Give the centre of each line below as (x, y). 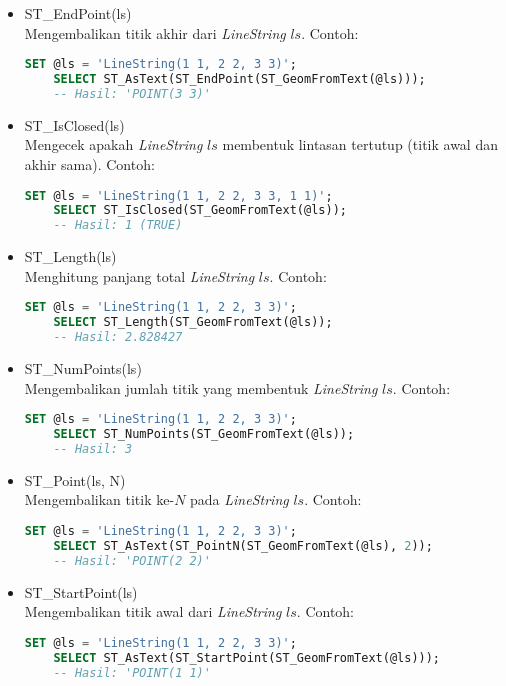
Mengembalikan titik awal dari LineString (153, 611)
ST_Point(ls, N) (75, 479)
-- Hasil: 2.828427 (118, 337)
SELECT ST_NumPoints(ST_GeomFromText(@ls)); (204, 434)
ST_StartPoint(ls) (81, 591)
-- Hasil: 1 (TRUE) (118, 225)
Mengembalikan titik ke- (99, 499)
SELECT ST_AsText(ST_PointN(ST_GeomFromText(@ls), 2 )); (243, 545)
